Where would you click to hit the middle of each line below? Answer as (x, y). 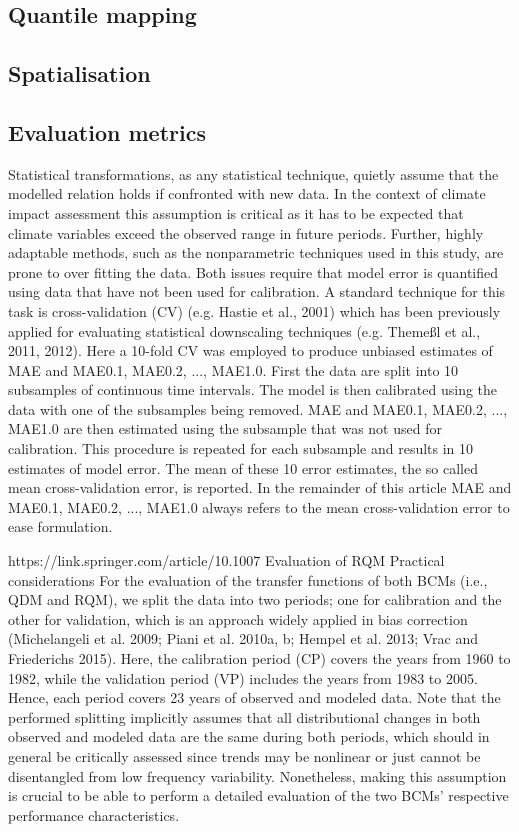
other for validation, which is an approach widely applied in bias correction (238, 618)
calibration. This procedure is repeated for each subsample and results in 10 (241, 448)
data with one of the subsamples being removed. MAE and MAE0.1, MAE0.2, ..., (258, 408)
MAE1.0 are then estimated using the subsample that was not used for (225, 428)
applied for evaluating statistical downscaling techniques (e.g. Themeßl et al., (244, 330)
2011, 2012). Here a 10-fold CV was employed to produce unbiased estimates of (250, 350)
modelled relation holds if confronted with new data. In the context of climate (247, 193)
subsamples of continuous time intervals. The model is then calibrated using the (253, 389)
